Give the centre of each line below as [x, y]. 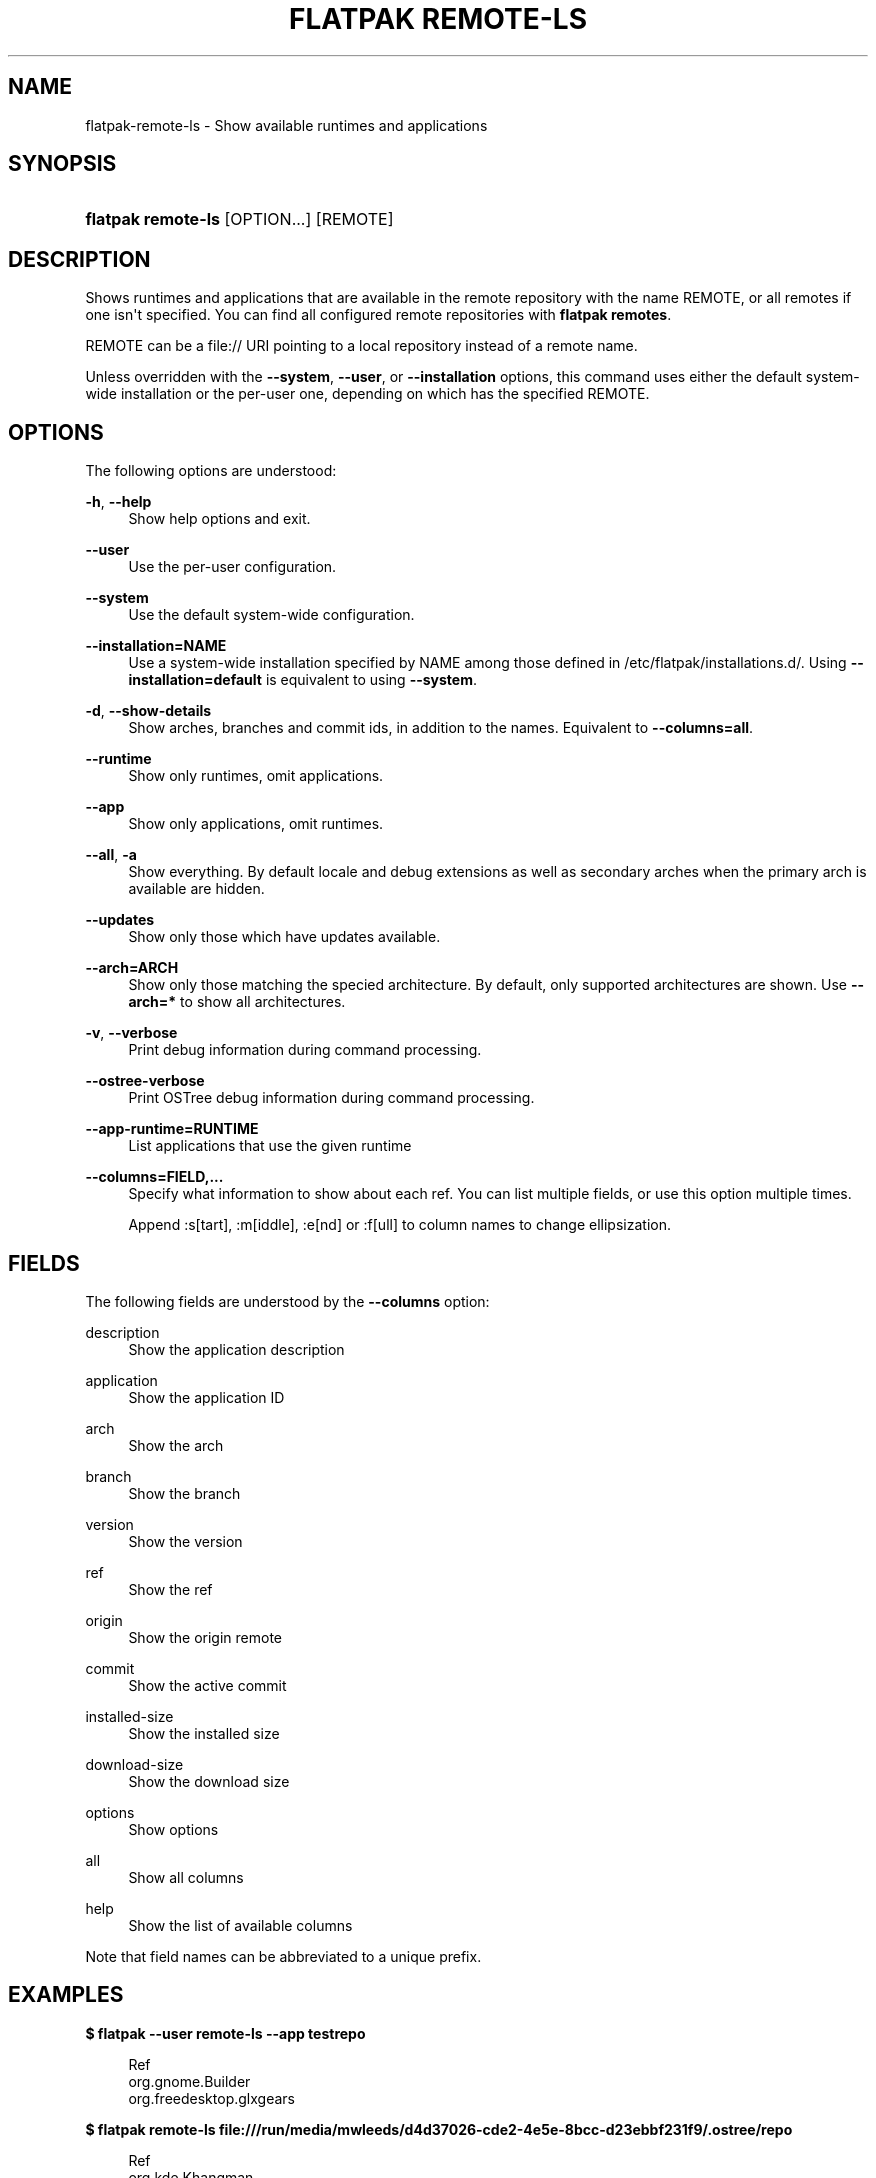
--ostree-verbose [145, 1081]
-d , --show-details [148, 711]
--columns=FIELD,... [154, 1177]
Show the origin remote [205, 1637]
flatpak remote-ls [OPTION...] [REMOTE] [239, 219]
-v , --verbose [131, 1033]
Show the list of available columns [240, 1925]
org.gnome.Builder [189, 2081]
